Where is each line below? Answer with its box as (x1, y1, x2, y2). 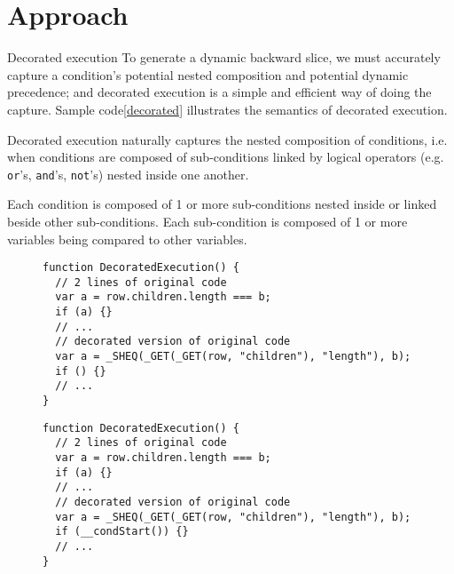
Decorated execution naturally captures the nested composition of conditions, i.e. (7, 130, 448, 148)
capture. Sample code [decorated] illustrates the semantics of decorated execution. (7, 100, 448, 118)
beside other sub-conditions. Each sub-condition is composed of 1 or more (7, 211, 408, 230)
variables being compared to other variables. (7, 229, 247, 248)
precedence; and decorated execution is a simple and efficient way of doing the (7, 83, 432, 101)
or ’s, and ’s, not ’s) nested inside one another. (7, 164, 249, 183)
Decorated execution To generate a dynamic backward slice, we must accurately (7, 48, 441, 67)
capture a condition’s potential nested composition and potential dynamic (7, 65, 409, 84)
